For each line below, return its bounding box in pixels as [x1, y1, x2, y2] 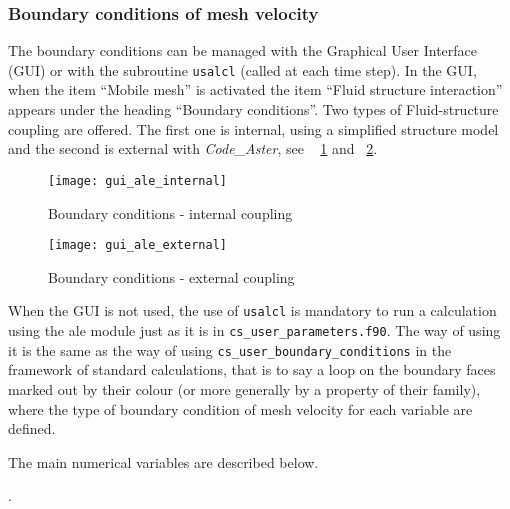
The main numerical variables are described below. [8, 451, 319, 472]
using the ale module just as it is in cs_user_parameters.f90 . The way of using [8, 320, 501, 340]
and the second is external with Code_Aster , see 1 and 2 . [8, 138, 378, 159]
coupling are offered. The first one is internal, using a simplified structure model [8, 118, 499, 139]
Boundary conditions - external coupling [48, 266, 295, 287]
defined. [8, 418, 56, 439]
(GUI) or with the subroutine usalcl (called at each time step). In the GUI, [8, 59, 477, 80]
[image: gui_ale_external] [48, 238, 227, 253]
